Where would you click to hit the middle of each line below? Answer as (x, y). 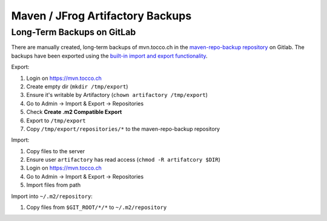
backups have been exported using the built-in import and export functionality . (110, 56)
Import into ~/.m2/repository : (52, 196)
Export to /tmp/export (56, 120)
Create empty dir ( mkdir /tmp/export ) (77, 86)
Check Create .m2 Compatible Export (74, 112)
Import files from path (54, 185)
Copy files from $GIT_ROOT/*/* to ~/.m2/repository (97, 207)
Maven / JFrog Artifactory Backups (101, 16)
